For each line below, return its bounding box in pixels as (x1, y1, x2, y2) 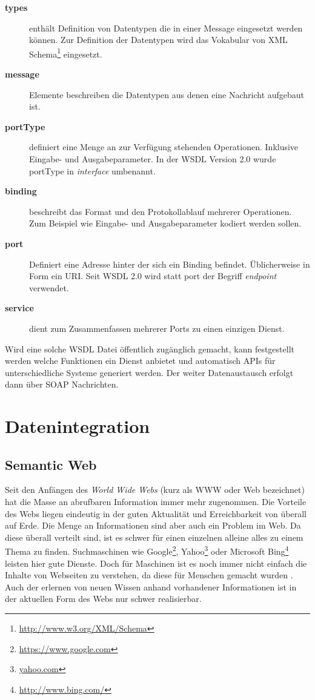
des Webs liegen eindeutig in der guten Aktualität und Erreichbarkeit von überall (5, 507, 307, 520)
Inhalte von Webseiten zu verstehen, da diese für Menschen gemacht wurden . (5, 569, 293, 581)
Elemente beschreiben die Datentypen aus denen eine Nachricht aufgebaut (29, 88, 305, 101)
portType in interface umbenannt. (29, 164, 156, 177)
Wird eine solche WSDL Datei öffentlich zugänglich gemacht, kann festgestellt (5, 342, 294, 355)
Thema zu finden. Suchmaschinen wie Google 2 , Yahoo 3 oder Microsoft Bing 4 (5, 543, 289, 558)
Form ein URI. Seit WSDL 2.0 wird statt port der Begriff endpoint (29, 269, 277, 282)
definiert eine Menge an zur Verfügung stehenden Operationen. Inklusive (29, 140, 299, 153)
